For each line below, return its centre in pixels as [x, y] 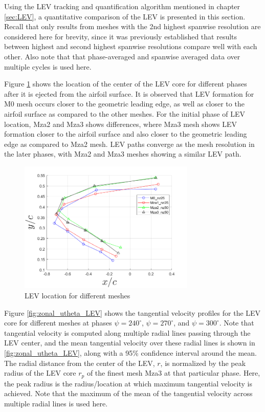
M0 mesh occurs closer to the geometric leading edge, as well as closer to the [124, 104]
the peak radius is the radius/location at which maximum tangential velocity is [128, 383]
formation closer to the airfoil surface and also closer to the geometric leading [126, 134]
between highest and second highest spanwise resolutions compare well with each [131, 46]
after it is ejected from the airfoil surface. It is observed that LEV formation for [129, 93]
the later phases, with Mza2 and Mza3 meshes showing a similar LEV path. [123, 154]
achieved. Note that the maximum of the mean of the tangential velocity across [128, 393]
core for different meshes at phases [58, 323]
